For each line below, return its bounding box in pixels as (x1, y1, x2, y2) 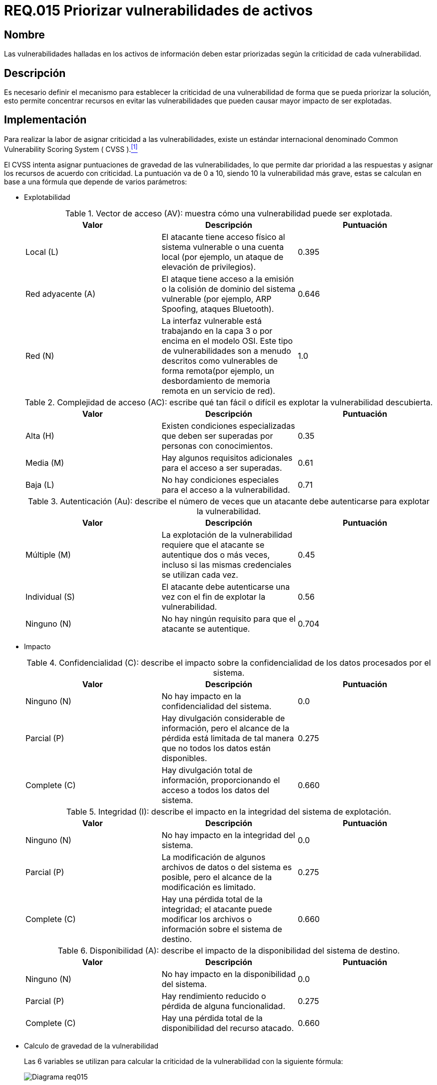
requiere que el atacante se (161, 539, 265, 550)
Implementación (4, 113, 87, 126)
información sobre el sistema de (161, 924, 282, 934)
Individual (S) (25, 591, 75, 602)
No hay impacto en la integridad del (161, 830, 295, 840)
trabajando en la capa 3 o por (161, 325, 273, 336)
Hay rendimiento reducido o (161, 991, 266, 1001)
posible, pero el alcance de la (161, 872, 272, 882)
